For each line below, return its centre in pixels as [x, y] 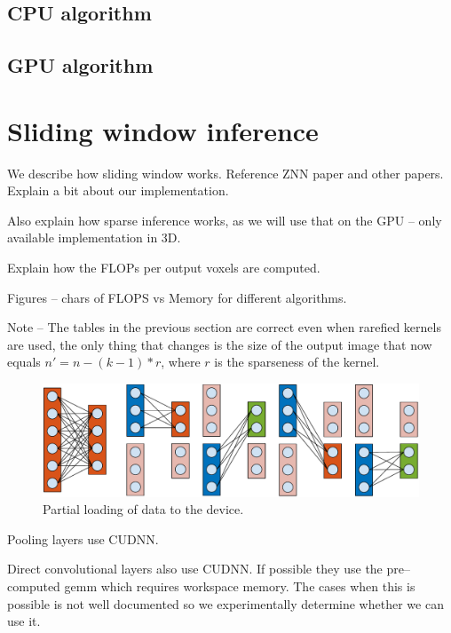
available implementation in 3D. [94, 237]
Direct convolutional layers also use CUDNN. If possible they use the [195, 569]
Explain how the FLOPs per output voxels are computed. [164, 268]
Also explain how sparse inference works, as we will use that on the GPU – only [225, 220]
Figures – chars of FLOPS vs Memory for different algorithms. [177, 297]
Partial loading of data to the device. [143, 509]
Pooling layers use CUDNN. [83, 538]
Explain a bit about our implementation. [118, 190]
